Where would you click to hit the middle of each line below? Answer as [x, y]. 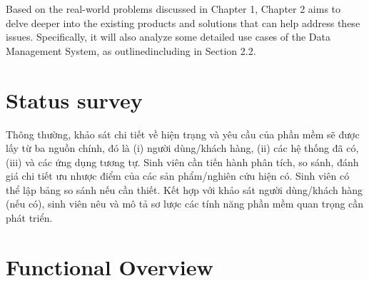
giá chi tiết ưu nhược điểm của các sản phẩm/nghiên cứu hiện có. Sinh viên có [178, 176]
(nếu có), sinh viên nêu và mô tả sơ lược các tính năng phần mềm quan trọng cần [185, 204]
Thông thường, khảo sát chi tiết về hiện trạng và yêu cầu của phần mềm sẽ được [183, 134]
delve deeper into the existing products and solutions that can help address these [183, 22]
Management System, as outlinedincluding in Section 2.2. [131, 50]
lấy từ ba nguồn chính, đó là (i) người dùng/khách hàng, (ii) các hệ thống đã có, [182, 148]
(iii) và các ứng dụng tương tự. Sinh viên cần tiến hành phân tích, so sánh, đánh [182, 162]
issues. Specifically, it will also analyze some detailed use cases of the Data [168, 37]
